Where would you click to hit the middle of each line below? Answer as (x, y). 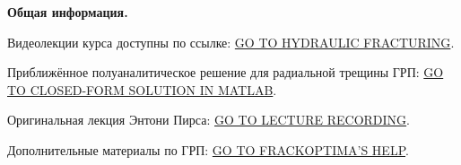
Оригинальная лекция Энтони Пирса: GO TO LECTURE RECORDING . (209, 120)
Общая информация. (68, 12)
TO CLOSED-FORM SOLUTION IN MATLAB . (142, 89)
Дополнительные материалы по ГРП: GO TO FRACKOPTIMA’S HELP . (208, 149)
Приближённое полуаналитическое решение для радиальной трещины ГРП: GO (226, 72)
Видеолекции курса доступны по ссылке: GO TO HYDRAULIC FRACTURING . (231, 42)
